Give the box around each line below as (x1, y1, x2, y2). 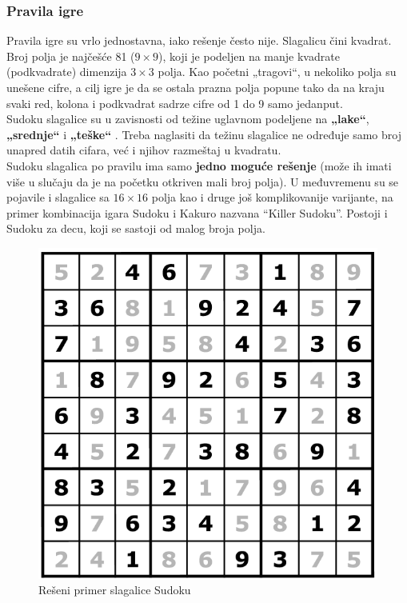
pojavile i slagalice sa (6, 189, 110, 206)
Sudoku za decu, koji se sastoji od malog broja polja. (6, 220, 265, 237)
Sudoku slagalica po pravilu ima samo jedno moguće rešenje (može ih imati (6, 157, 392, 174)
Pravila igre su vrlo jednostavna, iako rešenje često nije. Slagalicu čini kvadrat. (6, 32, 392, 49)
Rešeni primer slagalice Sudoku (38, 581, 191, 598)
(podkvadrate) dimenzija (6, 63, 127, 80)
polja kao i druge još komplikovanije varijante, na (151, 189, 393, 206)
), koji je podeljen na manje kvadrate (158, 47, 340, 64)
